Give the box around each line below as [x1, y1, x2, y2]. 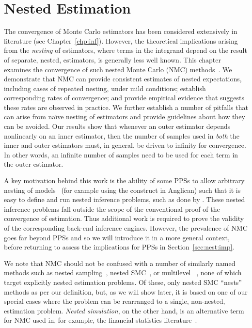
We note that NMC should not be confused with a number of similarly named [4, 258, 236, 268]
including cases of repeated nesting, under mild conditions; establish [4, 83, 206, 93]
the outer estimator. [4, 159, 63, 169]
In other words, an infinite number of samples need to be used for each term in [4, 149, 238, 159]
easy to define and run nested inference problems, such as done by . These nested [4, 194, 245, 204]
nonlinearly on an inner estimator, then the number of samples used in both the [4, 130, 240, 141]
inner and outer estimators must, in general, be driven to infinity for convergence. [4, 140, 246, 150]
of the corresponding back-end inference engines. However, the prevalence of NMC [4, 223, 248, 233]
